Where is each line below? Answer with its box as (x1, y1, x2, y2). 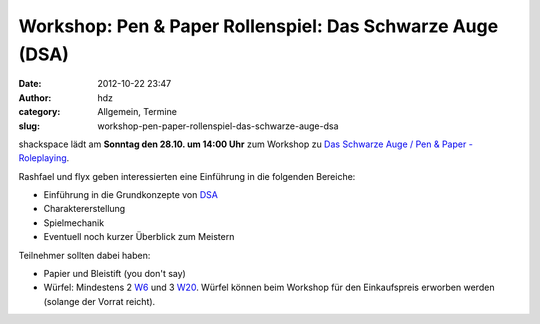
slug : (18, 120, 40, 132)
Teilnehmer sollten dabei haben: (18, 249, 151, 261)
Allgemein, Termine (97, 106, 177, 118)
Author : (18, 91, 52, 104)
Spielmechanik (43, 216, 105, 229)
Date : (18, 78, 42, 90)
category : (18, 106, 61, 118)
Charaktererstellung (43, 203, 126, 215)
